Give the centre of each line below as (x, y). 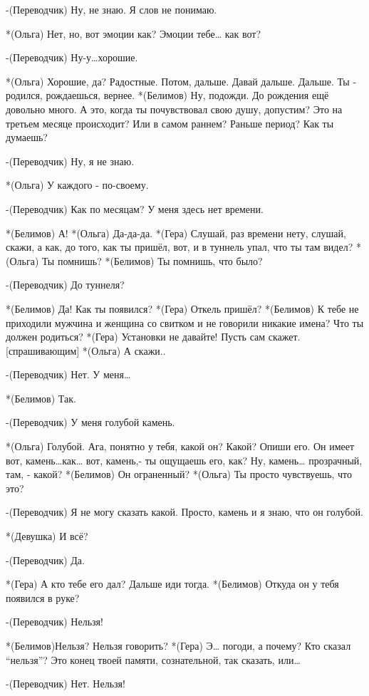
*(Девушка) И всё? (47, 536)
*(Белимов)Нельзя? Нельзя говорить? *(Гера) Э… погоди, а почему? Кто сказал (178, 645)
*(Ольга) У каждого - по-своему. (77, 185)
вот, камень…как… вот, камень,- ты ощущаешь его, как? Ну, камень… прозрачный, (184, 460)
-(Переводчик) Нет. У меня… (68, 374)
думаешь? (27, 137)
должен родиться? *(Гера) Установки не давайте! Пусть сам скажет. (153, 337)
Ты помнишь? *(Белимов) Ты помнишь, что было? (152, 260)
